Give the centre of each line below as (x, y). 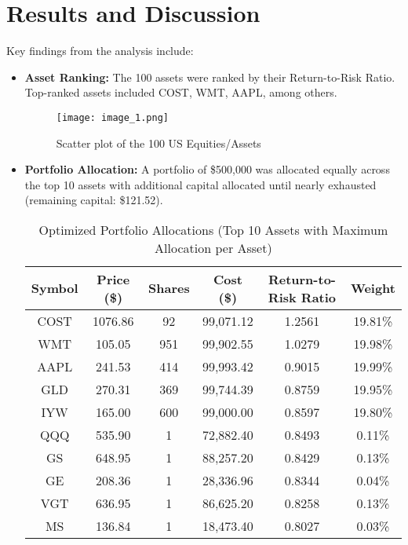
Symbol (55, 288)
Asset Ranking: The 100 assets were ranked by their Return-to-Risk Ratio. (210, 77)
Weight (373, 288)
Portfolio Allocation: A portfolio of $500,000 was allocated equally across (207, 169)
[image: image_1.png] (112, 117)
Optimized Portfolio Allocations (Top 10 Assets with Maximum (213, 229)
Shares (169, 288)
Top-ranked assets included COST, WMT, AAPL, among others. (181, 92)
